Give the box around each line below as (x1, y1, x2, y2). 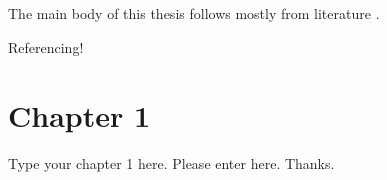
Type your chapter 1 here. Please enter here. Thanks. (8, 153, 335, 174)
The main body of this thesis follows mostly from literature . (8, 3, 380, 23)
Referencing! (8, 36, 84, 57)
